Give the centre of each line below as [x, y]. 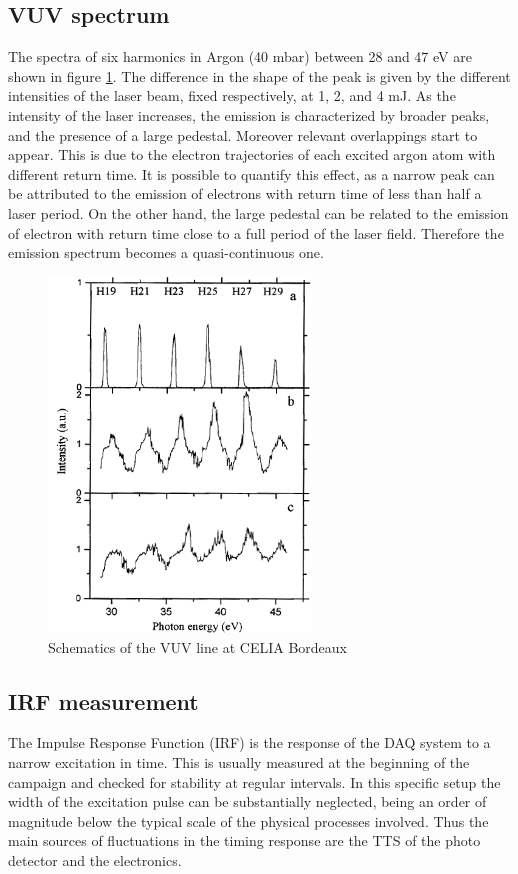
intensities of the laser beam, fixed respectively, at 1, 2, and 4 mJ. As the [232, 95]
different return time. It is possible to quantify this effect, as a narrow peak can [251, 173]
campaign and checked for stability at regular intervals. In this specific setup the [254, 781]
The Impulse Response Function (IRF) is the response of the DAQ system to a [249, 742]
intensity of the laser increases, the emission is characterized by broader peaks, [249, 114]
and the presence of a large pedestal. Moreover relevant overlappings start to [243, 134]
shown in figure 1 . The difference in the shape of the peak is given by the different [259, 75]
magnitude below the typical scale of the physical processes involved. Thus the [248, 820]
